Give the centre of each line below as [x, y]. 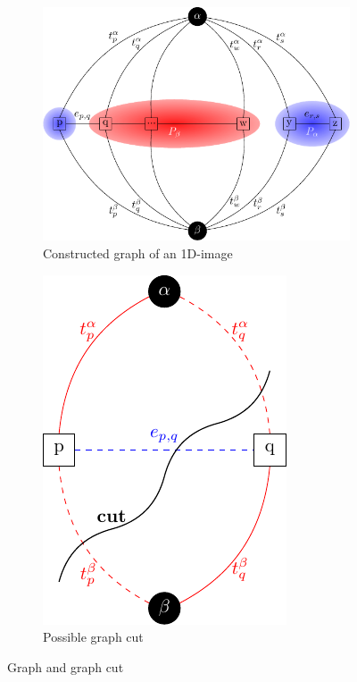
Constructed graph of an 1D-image [138, 253]
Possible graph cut [93, 637]
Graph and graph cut [66, 666]
